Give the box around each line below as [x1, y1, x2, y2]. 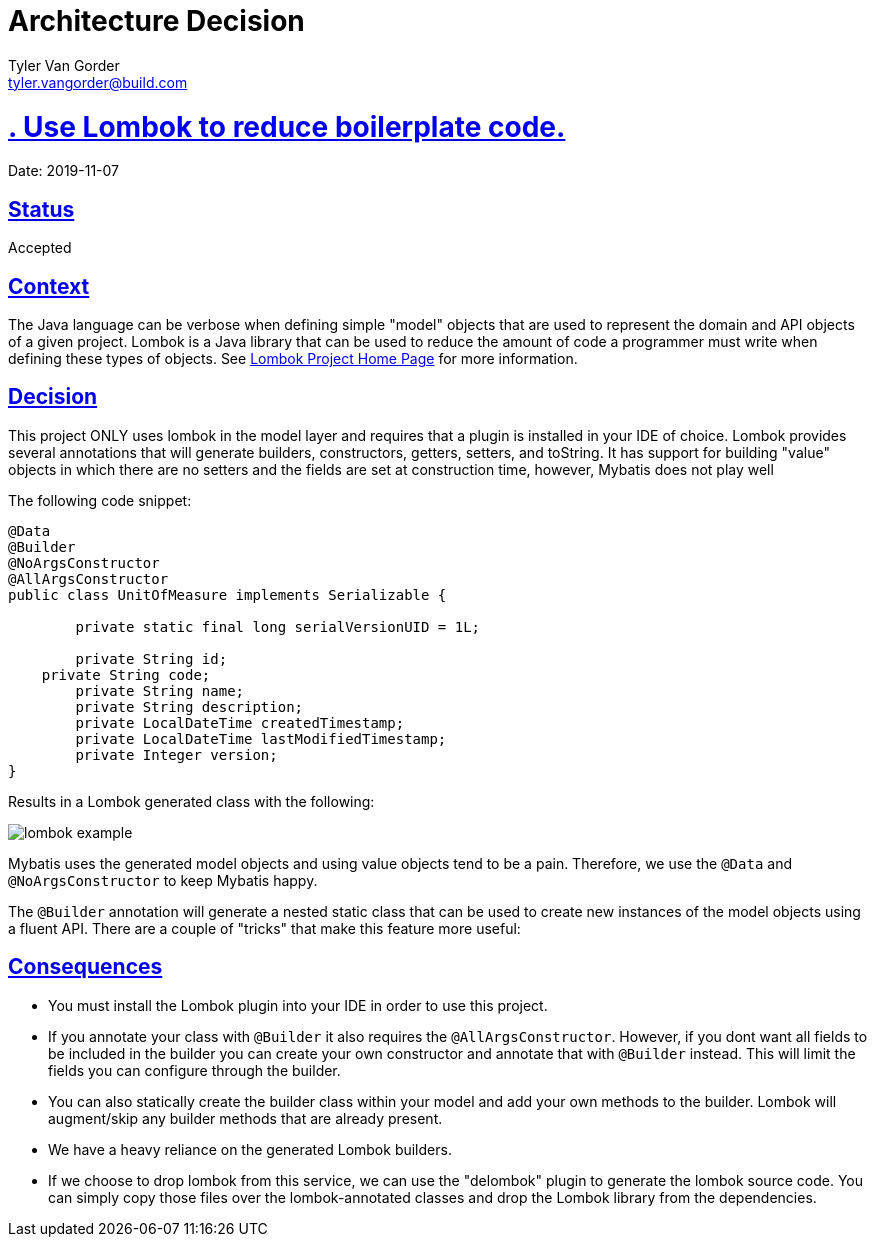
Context [8, 273, 90, 299]
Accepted [8, 239, 72, 257]
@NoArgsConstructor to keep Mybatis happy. [8, 871, 318, 889]
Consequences [8, 954, 163, 980]
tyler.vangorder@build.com [8, 73, 188, 91]
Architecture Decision [8, 4, 305, 38]
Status [8, 196, 75, 222]
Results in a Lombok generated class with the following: [8, 792, 375, 810]
